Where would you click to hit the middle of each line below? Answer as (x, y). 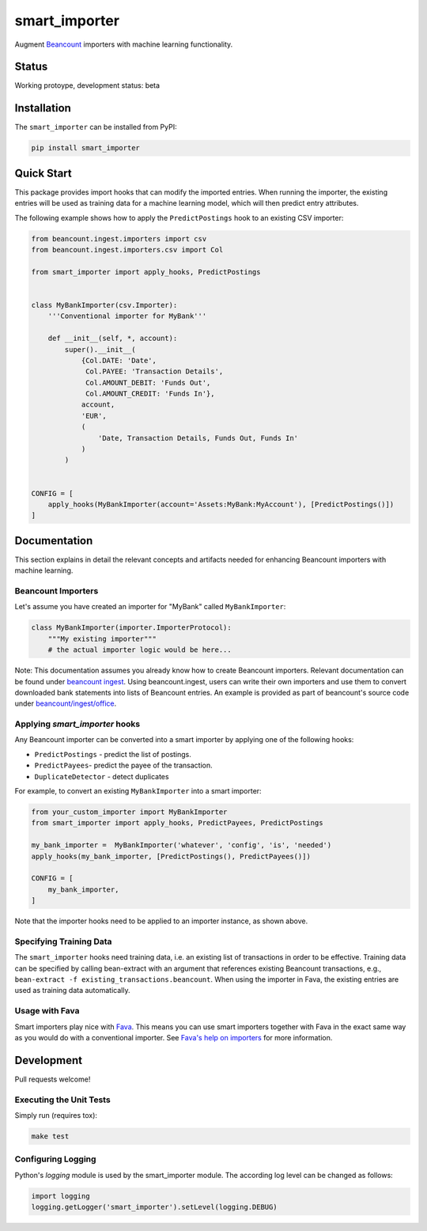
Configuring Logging (55, 1159)
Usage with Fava (47, 1011)
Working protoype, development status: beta (87, 85)
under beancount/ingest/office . (66, 703)
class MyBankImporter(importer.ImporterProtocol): (132, 628)
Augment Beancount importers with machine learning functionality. (124, 44)
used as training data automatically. (72, 990)
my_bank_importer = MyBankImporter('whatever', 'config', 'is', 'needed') (181, 845)
